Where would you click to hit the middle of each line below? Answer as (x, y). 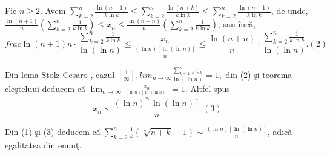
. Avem (53, 11)
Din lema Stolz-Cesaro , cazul (60, 74)
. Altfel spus (207, 88)
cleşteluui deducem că (45, 88)
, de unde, (289, 11)
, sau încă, (237, 24)
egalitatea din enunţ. (43, 144)
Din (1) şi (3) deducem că (53, 131)
